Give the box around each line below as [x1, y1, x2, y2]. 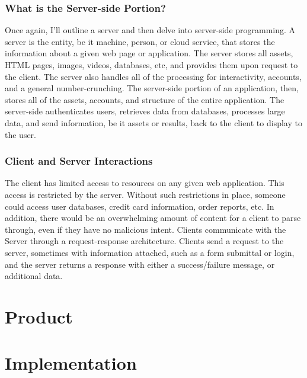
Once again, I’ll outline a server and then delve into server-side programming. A [5, 24, 296, 36]
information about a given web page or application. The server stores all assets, [5, 47, 293, 59]
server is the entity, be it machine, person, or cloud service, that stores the [5, 35, 275, 47]
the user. [5, 128, 37, 140]
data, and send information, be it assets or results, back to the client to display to [5, 116, 302, 129]
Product [5, 304, 73, 328]
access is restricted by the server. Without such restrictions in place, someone [5, 188, 286, 200]
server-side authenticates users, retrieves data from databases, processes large [5, 105, 285, 117]
